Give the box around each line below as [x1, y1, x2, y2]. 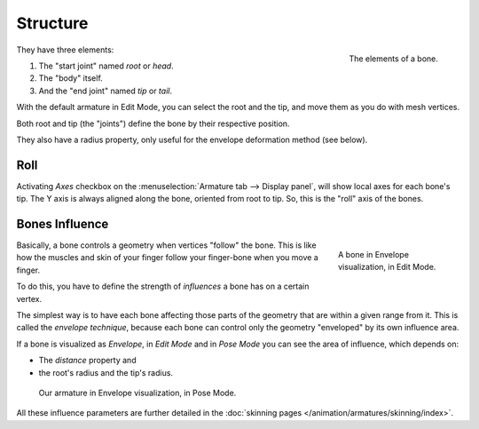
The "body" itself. [38, 73, 104, 83]
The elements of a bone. [349, 53, 438, 64]
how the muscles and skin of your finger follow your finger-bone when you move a [16, 252, 318, 263]
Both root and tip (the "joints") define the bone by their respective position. [16, 118, 290, 129]
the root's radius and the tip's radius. [38, 367, 173, 377]
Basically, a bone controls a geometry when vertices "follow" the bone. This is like [16, 240, 317, 250]
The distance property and [38, 355, 137, 366]
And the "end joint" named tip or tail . [38, 85, 173, 96]
